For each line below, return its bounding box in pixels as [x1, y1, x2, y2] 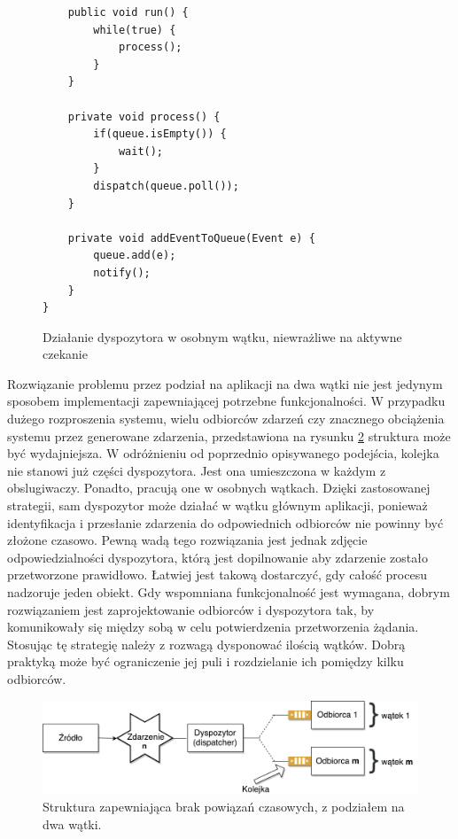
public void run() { [67, 6, 189, 19]
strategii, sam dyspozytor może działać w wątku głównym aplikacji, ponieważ [7, 496, 428, 515]
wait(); [118, 144, 164, 158]
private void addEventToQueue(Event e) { [67, 231, 315, 245]
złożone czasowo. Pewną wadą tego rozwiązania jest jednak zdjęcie [7, 531, 368, 549]
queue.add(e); [93, 249, 176, 262]
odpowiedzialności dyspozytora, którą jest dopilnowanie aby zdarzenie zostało [7, 548, 428, 566]
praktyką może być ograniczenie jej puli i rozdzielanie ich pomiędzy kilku [7, 652, 404, 671]
